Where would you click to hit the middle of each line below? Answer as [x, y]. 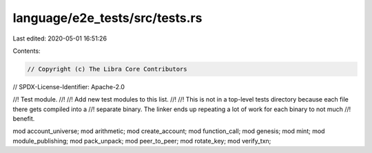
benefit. [24, 119]
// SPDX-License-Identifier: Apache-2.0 [69, 86]
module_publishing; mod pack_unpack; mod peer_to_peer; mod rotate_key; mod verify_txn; [142, 141]
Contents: [27, 51]
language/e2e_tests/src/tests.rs [107, 18]
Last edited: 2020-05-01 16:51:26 [60, 38]
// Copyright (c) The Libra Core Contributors [107, 69]
